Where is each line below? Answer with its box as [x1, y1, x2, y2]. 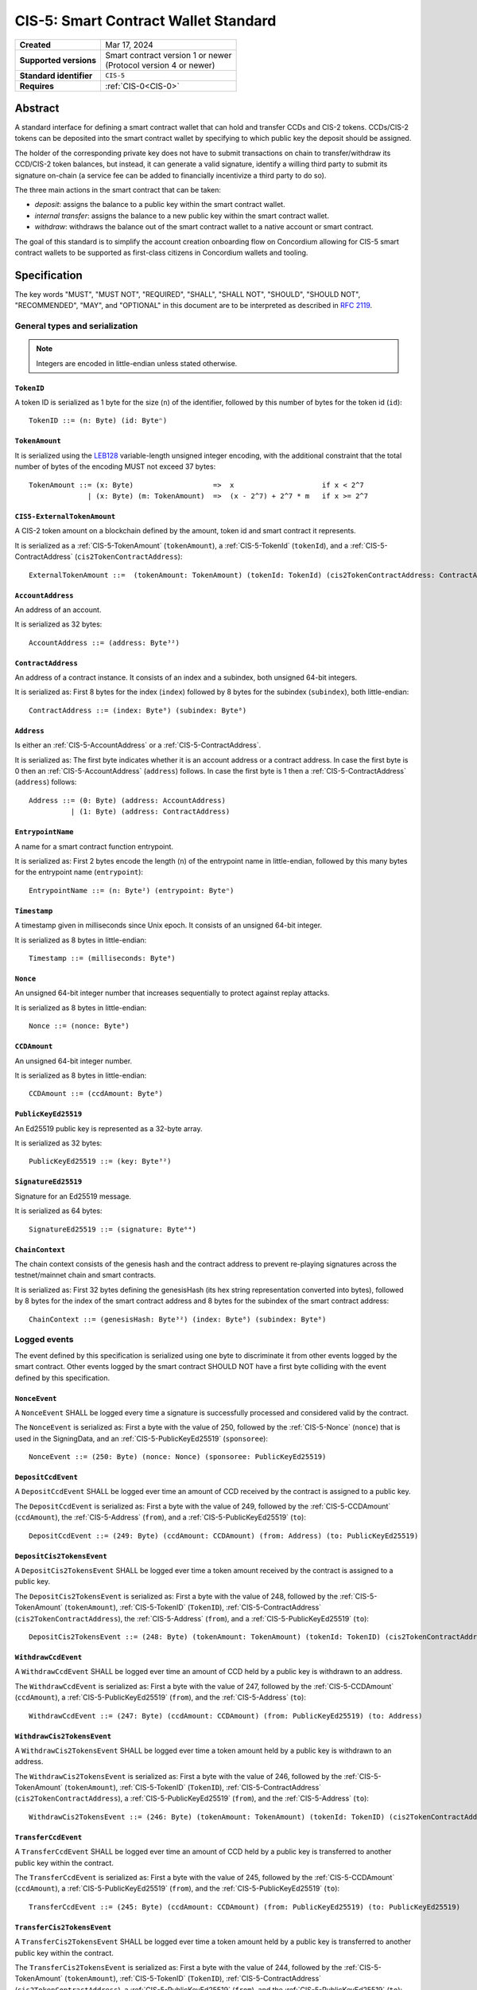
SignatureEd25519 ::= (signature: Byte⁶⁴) [29, 1224, 197, 1234]
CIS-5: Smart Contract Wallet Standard [14, 12, 277, 29]
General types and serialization [14, 321, 138, 332]
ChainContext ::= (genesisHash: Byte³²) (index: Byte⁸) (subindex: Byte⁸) [29, 1314, 327, 1324]
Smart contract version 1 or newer [104, 49, 232, 60]
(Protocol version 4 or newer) [104, 60, 215, 71]
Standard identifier [19, 70, 93, 81]
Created [19, 39, 51, 50]
